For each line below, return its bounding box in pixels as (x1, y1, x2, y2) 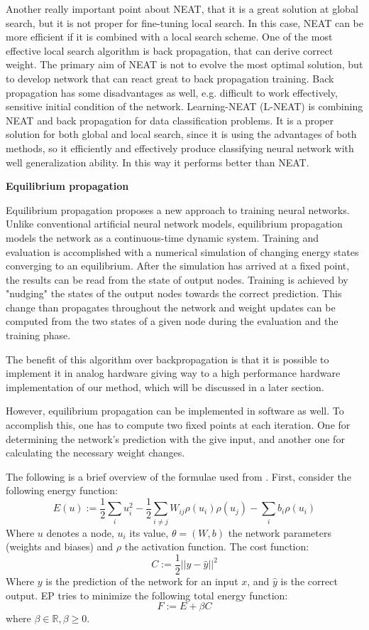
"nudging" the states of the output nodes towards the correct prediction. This (6, 286, 342, 301)
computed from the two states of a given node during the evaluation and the (6, 314, 338, 329)
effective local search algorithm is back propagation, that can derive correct (6, 43, 334, 58)
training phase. (6, 328, 71, 343)
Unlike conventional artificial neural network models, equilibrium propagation (6, 216, 343, 231)
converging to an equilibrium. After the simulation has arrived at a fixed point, (6, 258, 350, 273)
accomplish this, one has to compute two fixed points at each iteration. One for (6, 417, 351, 432)
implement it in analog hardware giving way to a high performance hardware (6, 365, 341, 380)
